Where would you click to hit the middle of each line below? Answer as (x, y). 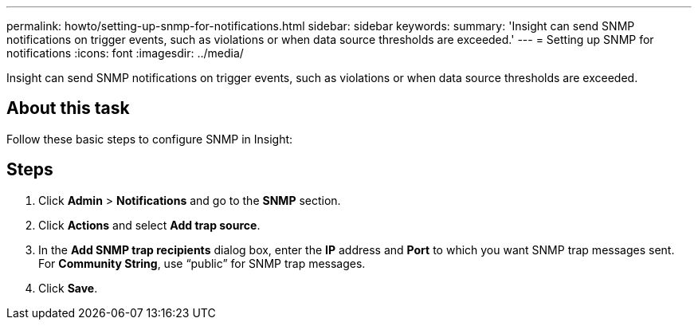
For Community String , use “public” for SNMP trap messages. (202, 263)
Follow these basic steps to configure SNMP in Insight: (150, 139)
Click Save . (68, 288)
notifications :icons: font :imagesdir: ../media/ (125, 53)
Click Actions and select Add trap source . (149, 225)
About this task (68, 108)
